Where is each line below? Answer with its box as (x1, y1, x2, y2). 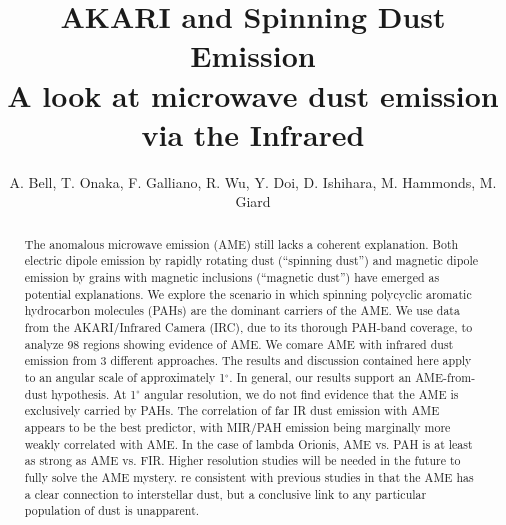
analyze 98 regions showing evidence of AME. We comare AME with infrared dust (24, 335, 454, 352)
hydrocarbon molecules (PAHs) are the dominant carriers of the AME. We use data (24, 302, 460, 319)
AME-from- (415, 368, 476, 385)
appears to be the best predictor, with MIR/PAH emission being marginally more (24, 418, 451, 435)
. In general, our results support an (229, 368, 412, 385)
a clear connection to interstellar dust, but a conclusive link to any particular (24, 485, 427, 502)
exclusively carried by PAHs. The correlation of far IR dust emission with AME (24, 402, 440, 419)
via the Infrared (141, 113, 365, 154)
